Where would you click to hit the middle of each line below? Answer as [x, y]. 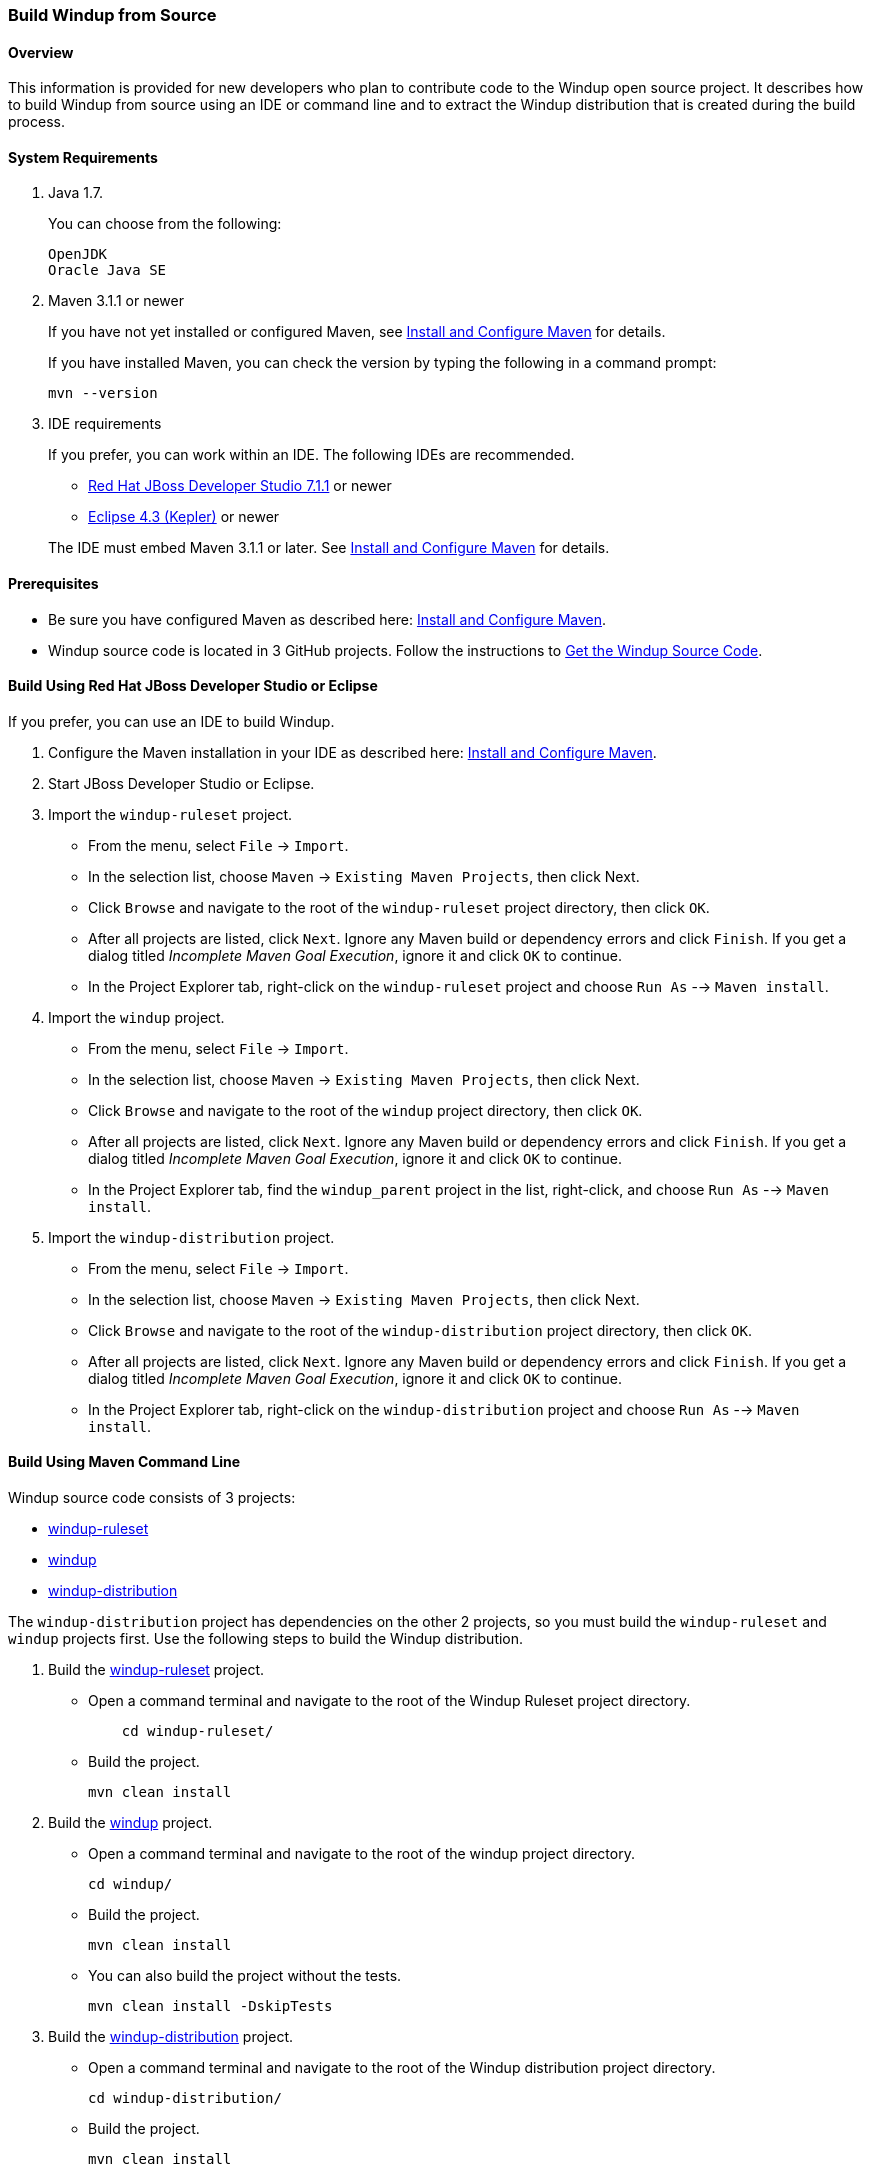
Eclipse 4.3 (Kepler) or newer [184, 517]
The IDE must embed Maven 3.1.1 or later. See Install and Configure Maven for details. [329, 548]
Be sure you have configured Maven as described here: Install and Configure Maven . [327, 619]
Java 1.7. [75, 193]
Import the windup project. [136, 1017]
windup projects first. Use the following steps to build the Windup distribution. [266, 1639]
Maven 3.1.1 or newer [116, 301]
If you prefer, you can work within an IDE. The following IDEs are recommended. [311, 455]
